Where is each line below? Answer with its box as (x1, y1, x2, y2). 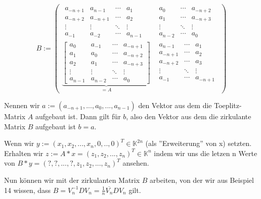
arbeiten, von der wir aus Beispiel (150, 175, 254, 185)
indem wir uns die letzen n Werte (154, 147, 257, 158)
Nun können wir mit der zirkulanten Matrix (4, 175, 140, 185)
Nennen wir (4, 100, 40, 111)
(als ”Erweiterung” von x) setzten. (145, 138, 252, 148)
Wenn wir (4, 138, 34, 148)
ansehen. (122, 158, 149, 168)
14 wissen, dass (4, 184, 51, 195)
